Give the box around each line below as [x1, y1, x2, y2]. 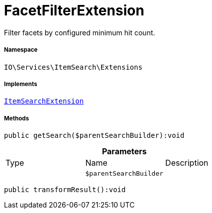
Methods [4, 114, 29, 122]
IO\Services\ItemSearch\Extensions [4, 63, 143, 71]
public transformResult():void [4, 186, 126, 194]
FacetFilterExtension [4, 2, 144, 19]
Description [165, 158, 209, 168]
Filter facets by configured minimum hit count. [4, 28, 155, 37]
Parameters [102, 146, 147, 157]
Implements [4, 80, 37, 88]
